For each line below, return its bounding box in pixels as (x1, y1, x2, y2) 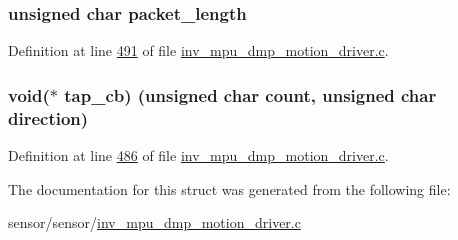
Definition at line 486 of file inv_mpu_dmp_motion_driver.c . (8, 144, 389, 165)
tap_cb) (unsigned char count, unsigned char (64, 82, 437, 107)
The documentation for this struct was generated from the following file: (8, 178, 451, 199)
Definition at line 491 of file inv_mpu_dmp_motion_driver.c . (8, 40, 389, 61)
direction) (8, 105, 89, 130)
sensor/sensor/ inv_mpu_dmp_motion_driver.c (8, 212, 301, 233)
